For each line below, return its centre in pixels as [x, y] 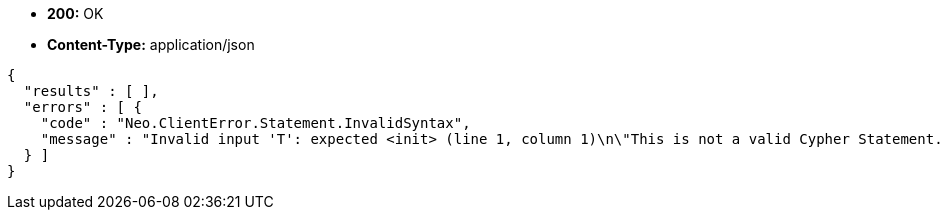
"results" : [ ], [91, 91]
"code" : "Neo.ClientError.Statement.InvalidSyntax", [255, 123]
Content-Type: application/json [151, 44]
